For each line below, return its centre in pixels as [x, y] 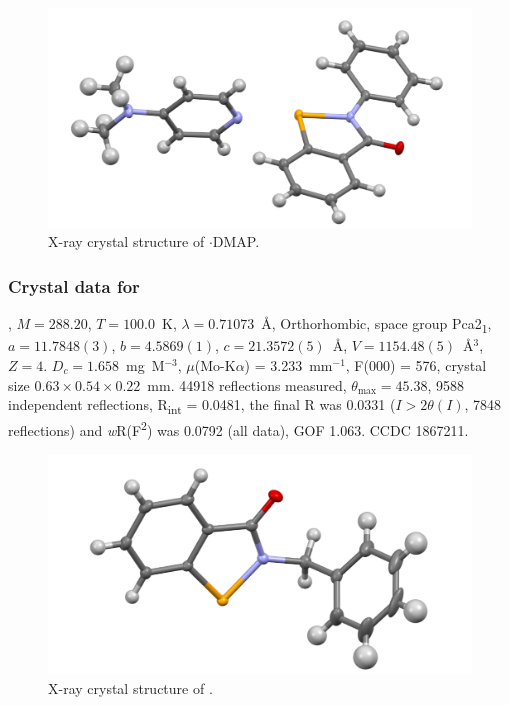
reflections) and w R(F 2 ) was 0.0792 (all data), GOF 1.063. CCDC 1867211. [238, 428]
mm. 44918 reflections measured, [247, 384]
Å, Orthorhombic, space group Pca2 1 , [376, 325]
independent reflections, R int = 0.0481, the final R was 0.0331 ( [202, 405]
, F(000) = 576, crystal [416, 364]
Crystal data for [74, 285]
